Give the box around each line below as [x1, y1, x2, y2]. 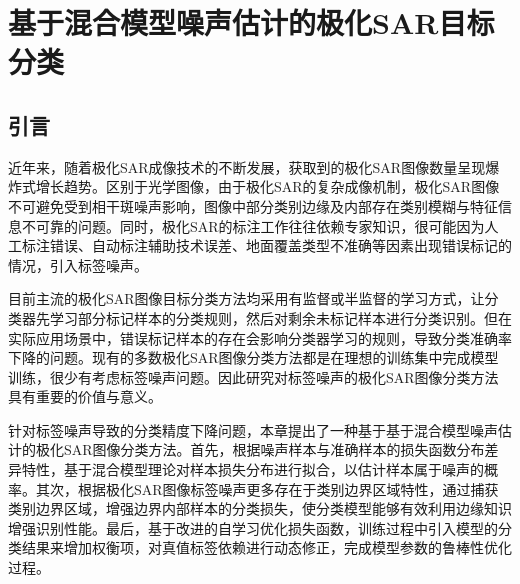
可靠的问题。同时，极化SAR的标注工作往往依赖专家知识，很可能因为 [35, 215, 485, 236]
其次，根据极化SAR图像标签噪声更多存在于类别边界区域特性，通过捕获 [35, 478, 499, 499]
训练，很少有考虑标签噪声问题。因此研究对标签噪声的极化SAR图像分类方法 [8, 366, 499, 387]
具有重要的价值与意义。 [8, 386, 162, 407]
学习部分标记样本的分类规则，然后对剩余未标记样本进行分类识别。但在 [49, 307, 512, 328]
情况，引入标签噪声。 [8, 254, 148, 275]
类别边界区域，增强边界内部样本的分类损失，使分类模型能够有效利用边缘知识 [8, 498, 512, 519]
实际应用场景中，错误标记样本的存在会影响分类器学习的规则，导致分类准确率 [8, 327, 512, 348]
